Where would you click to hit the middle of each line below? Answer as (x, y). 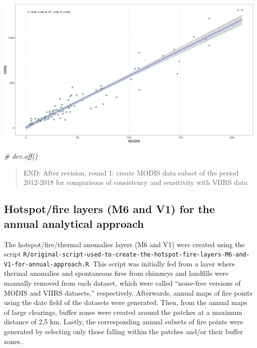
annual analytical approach (74, 223)
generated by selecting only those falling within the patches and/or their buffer (124, 331)
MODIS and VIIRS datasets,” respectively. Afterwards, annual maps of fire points (128, 292)
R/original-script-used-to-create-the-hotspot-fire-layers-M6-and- (137, 255)
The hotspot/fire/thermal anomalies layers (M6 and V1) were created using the (124, 244)
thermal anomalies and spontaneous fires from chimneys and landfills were (116, 273)
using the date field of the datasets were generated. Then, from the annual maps (126, 302)
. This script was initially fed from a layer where (162, 263)
